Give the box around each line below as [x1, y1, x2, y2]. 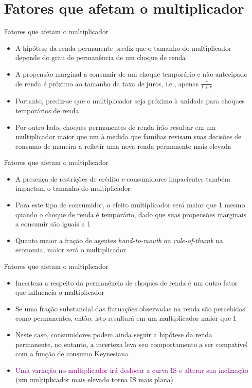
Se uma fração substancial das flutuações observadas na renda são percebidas [15, 303, 245, 313]
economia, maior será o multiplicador [15, 245, 126, 255]
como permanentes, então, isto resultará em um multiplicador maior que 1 [15, 313, 237, 323]
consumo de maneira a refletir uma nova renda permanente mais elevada [15, 141, 232, 151]
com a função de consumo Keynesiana [15, 348, 128, 359]
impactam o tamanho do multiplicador [15, 183, 130, 193]
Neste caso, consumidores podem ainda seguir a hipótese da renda [15, 329, 213, 340]
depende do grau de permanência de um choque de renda [15, 52, 186, 62]
